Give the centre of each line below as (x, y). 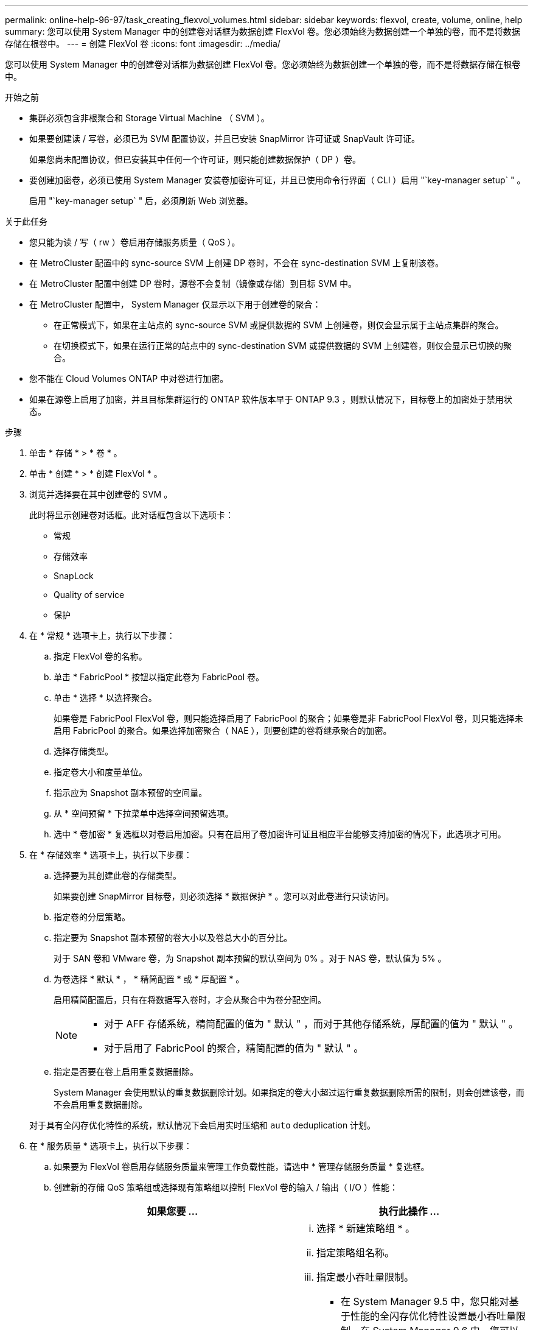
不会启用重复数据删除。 (100, 1104)
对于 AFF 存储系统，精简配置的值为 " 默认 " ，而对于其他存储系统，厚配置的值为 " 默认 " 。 (311, 1024)
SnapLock (74, 576)
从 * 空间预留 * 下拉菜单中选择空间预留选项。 (144, 813)
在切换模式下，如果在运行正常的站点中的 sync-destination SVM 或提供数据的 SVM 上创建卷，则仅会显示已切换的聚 (283, 346)
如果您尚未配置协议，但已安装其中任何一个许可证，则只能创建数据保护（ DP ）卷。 (195, 159)
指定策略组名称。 (356, 1253)
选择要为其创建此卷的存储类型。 (117, 875)
